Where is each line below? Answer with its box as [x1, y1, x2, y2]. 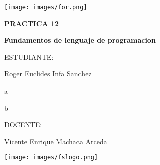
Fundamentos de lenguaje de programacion [4, 35, 156, 45]
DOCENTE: [4, 119, 42, 130]
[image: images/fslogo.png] [4, 154, 98, 161]
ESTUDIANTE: [4, 51, 54, 62]
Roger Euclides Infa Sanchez [4, 68, 92, 79]
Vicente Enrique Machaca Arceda [4, 136, 107, 146]
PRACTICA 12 [4, 18, 59, 28]
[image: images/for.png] [4, 4, 87, 11]
